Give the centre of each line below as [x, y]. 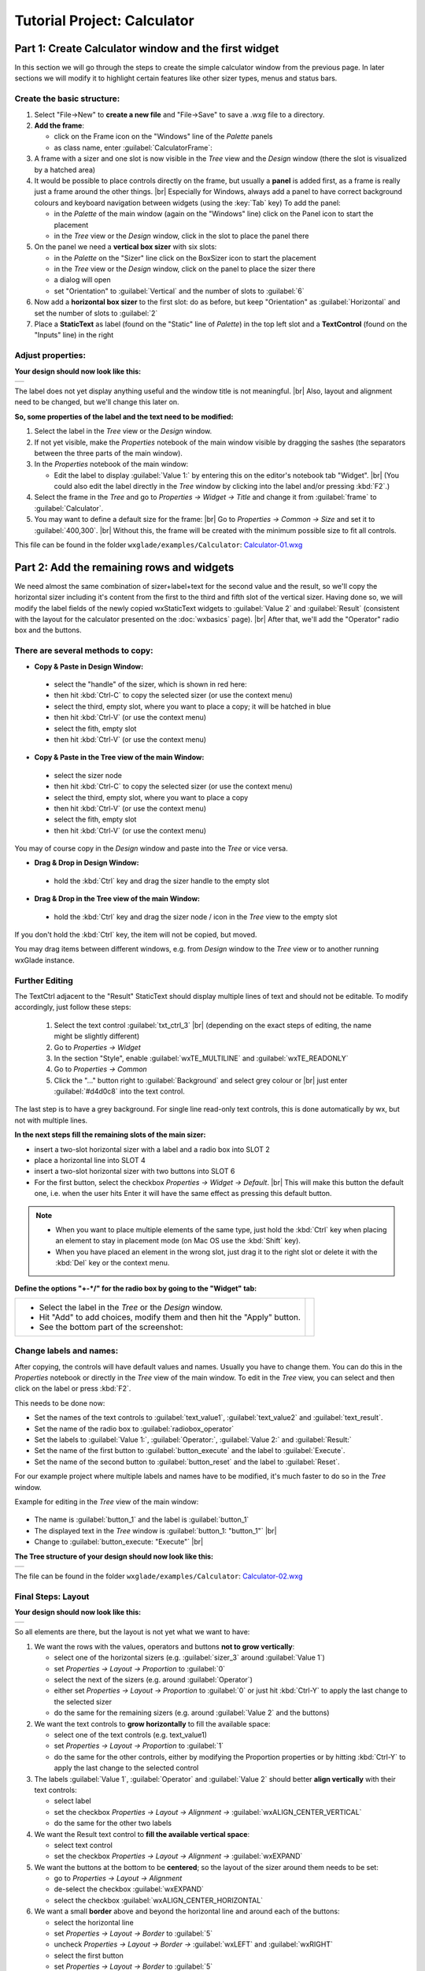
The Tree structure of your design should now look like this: [114, 1556]
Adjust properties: [50, 356]
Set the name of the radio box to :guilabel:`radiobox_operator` [134, 1429]
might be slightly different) [97, 1036]
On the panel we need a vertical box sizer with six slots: [126, 247]
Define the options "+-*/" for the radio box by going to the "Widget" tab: [136, 1288]
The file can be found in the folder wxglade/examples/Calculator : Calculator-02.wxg [159, 1576]
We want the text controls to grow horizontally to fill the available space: [152, 1723]
